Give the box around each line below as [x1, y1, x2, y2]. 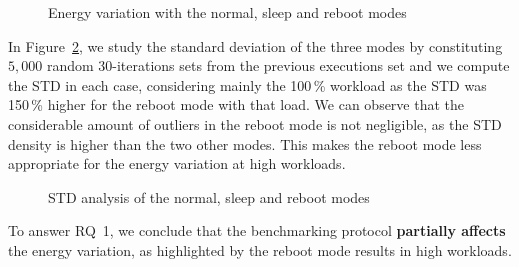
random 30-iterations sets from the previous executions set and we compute [46, 55, 510, 76]
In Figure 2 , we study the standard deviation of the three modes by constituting [8, 35, 503, 56]
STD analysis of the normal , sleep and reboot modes [48, 186, 370, 207]
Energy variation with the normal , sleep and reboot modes [48, 2, 407, 22]
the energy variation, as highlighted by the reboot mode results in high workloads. [8, 239, 512, 260]
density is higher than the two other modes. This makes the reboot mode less [8, 133, 482, 154]
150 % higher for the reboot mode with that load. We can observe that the [8, 94, 465, 115]
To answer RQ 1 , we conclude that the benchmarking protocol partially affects [8, 220, 506, 241]
